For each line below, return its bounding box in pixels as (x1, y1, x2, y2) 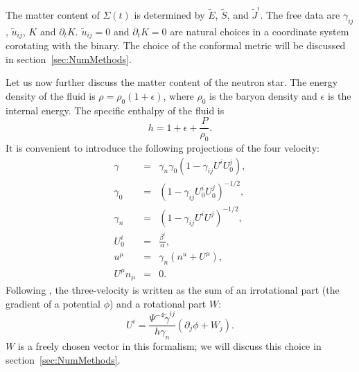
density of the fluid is (6, 88, 96, 103)
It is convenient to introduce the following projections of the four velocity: (6, 141, 319, 154)
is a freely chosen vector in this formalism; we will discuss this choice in (17, 339, 322, 353)
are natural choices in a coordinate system (170, 24, 349, 38)
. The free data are (260, 7, 340, 21)
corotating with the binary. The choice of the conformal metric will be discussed (6, 37, 346, 52)
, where (163, 88, 194, 103)
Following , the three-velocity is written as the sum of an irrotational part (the (6, 283, 340, 297)
